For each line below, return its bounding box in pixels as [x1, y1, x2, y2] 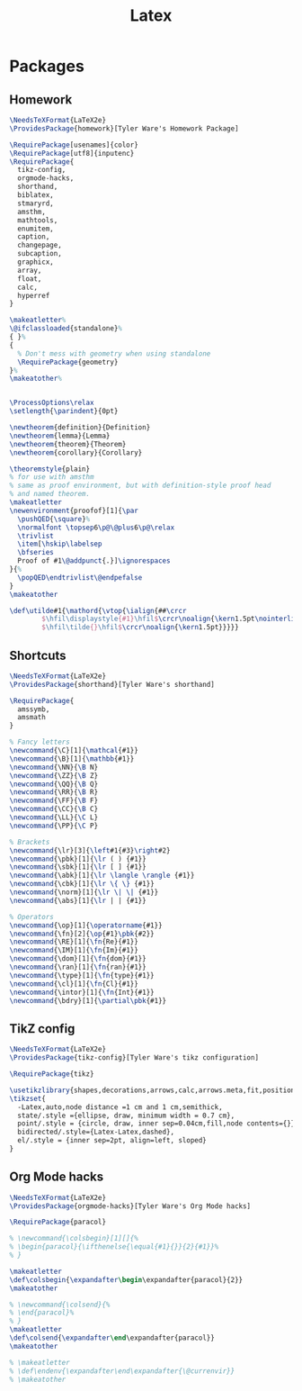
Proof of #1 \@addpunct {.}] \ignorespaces [17, 556, 171, 565]
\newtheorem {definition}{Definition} [9, 423, 151, 432]
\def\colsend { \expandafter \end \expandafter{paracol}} [9, 1333, 216, 1342]
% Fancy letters [9, 737, 70, 747]
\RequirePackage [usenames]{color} [9, 140, 139, 149]
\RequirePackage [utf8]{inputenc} [9, 149, 135, 158]
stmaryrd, [17, 199, 54, 208]
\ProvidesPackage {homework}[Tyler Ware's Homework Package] [9, 123, 240, 133]
